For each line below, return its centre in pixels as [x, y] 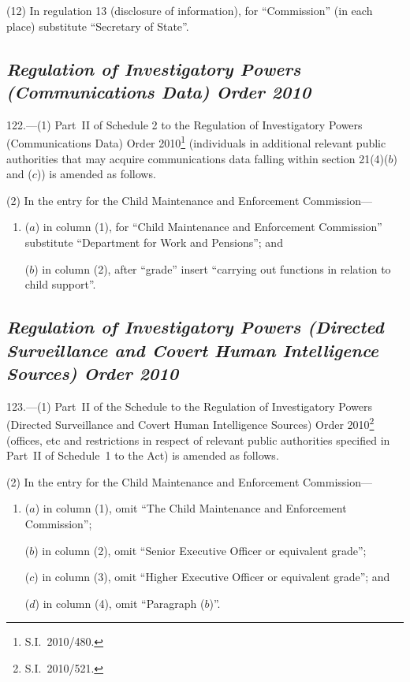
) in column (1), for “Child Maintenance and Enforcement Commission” [209, 227]
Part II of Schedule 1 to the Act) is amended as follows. [143, 455]
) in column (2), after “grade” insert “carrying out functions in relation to [212, 268]
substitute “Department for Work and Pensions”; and [154, 242]
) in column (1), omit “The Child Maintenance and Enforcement [191, 508]
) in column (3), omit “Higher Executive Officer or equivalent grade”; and [212, 577]
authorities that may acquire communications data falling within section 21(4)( [198, 158]
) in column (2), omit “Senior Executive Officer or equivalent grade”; [200, 550]
